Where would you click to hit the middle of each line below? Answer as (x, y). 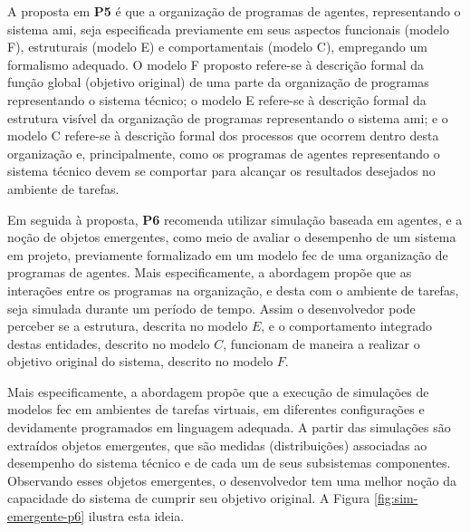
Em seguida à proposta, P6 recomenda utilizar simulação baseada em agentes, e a (235, 219)
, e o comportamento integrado (346, 326)
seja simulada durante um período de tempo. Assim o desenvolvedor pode (211, 308)
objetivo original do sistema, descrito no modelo (140, 361)
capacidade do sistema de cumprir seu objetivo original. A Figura (189, 498)
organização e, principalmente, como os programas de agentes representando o (224, 153)
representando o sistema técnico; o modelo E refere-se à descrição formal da (217, 99)
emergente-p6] (46, 516)
